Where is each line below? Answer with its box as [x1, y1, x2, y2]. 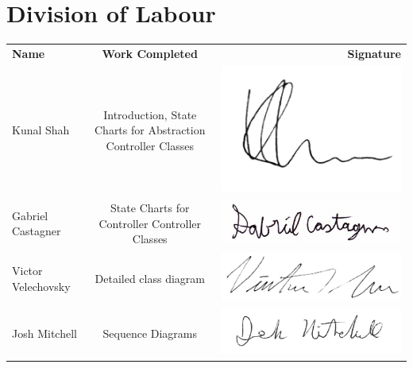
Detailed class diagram [95, 269, 205, 286]
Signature [347, 45, 401, 61]
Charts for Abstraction [94, 122, 206, 138]
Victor [12, 261, 43, 278]
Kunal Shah [12, 122, 70, 138]
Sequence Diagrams [102, 324, 198, 341]
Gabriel [12, 207, 48, 223]
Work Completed [102, 45, 198, 61]
